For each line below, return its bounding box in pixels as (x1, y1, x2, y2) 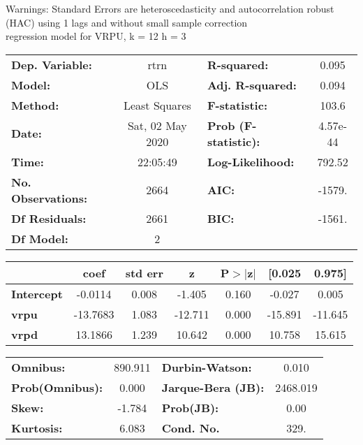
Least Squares (123, 96, 191, 113)
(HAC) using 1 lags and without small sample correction (6, 15, 248, 29)
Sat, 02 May (127, 117, 187, 133)
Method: (11, 96, 59, 113)
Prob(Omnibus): (11, 379, 103, 395)
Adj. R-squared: (207, 76, 297, 93)
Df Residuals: (11, 210, 87, 226)
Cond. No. (161, 419, 220, 436)
